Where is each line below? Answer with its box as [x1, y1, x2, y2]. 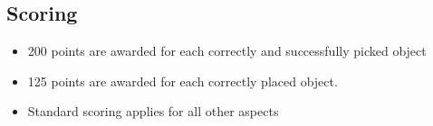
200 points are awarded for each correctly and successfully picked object [27, 41, 427, 60]
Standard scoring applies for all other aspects [27, 102, 279, 121]
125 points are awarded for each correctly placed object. [27, 71, 338, 90]
